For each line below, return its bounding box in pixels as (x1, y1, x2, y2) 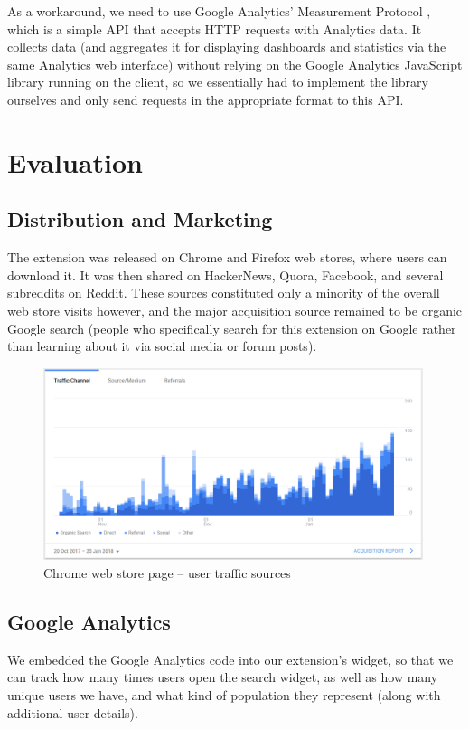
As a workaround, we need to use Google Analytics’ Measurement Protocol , (7, 2, 431, 20)
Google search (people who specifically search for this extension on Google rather (7, 318, 456, 337)
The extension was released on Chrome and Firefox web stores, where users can (7, 248, 447, 267)
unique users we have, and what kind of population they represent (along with (7, 686, 441, 705)
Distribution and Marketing (7, 205, 273, 233)
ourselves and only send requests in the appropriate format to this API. (7, 90, 404, 109)
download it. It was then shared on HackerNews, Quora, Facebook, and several (7, 265, 444, 284)
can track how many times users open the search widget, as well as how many (7, 667, 438, 686)
